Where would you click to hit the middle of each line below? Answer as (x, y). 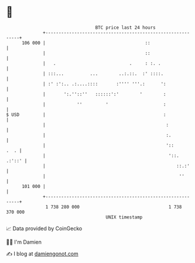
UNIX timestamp (124, 217)
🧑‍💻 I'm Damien (24, 242)
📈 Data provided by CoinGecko (44, 228)
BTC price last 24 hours (126, 28)
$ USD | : (86, 115)
